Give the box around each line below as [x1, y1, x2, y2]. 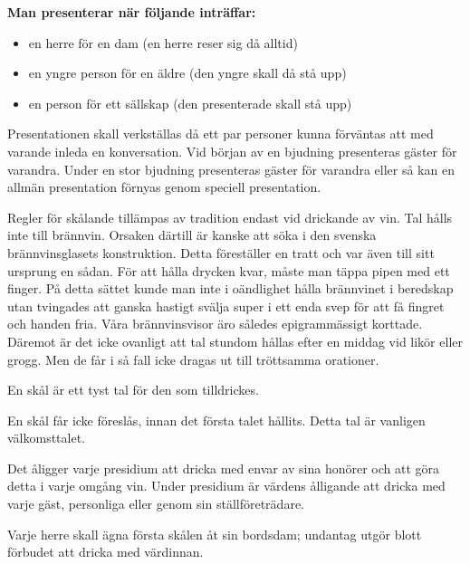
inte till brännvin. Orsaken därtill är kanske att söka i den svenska [7, 225, 377, 244]
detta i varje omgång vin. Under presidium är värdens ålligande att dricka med [7, 476, 446, 495]
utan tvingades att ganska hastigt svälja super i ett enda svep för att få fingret [7, 296, 445, 315]
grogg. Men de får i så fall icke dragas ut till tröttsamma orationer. [7, 349, 379, 368]
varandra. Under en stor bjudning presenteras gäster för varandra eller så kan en [7, 159, 455, 178]
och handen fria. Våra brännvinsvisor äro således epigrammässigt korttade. [7, 314, 423, 333]
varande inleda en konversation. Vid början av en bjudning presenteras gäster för [7, 141, 457, 160]
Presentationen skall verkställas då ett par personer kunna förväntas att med [7, 124, 434, 143]
